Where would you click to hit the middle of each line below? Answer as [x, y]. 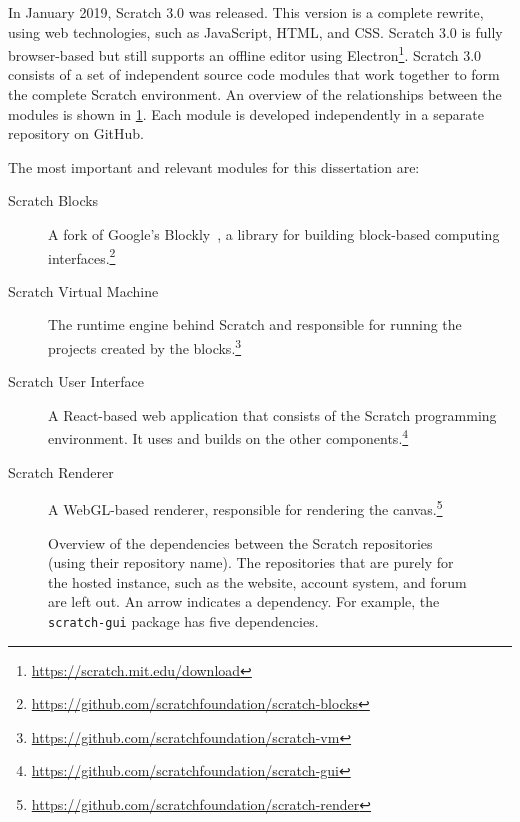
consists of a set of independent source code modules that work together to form [254, 74]
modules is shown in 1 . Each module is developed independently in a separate [246, 113]
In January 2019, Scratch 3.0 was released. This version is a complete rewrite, [246, 12]
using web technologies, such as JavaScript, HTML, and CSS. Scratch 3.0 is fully [255, 31]
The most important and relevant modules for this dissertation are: [214, 166]
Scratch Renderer [61, 471]
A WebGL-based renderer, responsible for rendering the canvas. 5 [245, 507]
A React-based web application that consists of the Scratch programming [272, 414]
